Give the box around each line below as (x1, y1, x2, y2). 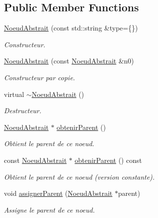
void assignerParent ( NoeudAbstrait (4, 188, 113, 198)
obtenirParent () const (74, 155, 142, 165)
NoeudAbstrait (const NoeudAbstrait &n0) (4, 56, 134, 66)
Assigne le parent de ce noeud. (4, 204, 95, 215)
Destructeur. (4, 105, 42, 116)
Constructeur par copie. (4, 72, 75, 82)
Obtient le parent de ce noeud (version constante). (4, 171, 155, 182)
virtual (4, 89, 24, 99)
